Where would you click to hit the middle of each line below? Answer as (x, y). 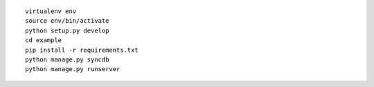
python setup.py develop (67, 30)
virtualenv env (51, 11)
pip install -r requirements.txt (82, 50)
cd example (44, 40)
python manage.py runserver (73, 69)
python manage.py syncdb (67, 59)
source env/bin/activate (67, 21)
